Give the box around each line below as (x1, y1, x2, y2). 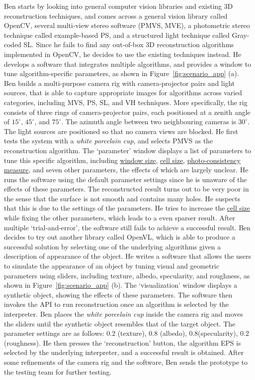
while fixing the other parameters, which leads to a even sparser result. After (4, 213, 235, 223)
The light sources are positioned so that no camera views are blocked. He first (4, 126, 238, 136)
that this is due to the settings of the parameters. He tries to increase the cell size (4, 203, 250, 213)
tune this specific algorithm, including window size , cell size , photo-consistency (4, 155, 241, 165)
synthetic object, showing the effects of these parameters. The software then (4, 289, 232, 299)
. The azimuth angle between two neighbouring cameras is (61, 116, 236, 127)
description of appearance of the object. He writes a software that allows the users (4, 251, 252, 261)
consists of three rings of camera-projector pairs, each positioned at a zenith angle (4, 107, 251, 117)
